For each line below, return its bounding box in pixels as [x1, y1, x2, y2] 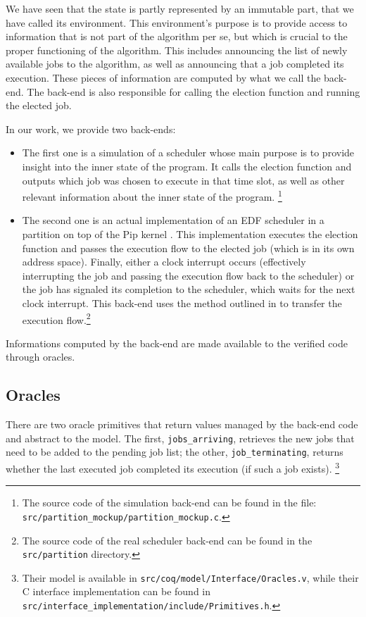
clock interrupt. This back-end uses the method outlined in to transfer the [22, 295, 342, 310]
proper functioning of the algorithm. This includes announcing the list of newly [6, 42, 348, 57]
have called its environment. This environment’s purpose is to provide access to [6, 15, 348, 30]
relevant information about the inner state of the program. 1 [22, 187, 282, 204]
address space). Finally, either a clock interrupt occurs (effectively [22, 254, 306, 269]
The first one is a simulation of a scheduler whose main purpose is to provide [22, 145, 355, 160]
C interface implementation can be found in [22, 584, 211, 599]
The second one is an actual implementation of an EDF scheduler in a [22, 213, 324, 228]
